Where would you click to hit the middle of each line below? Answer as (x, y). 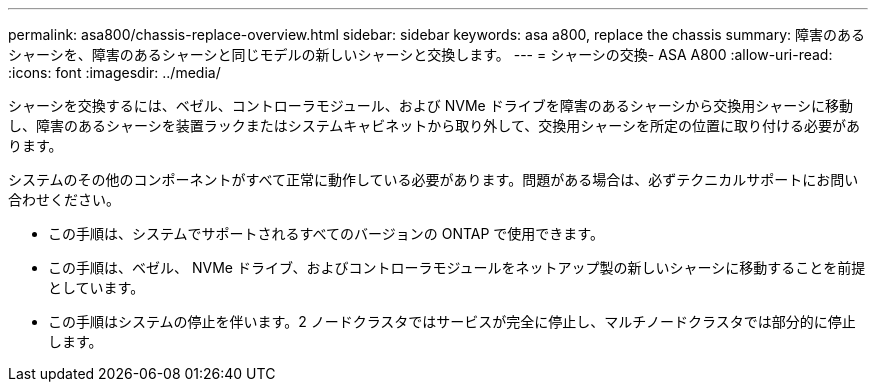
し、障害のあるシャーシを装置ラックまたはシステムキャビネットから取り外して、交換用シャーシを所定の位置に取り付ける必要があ (434, 125)
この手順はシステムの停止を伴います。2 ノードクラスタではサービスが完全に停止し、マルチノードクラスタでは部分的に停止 (452, 321)
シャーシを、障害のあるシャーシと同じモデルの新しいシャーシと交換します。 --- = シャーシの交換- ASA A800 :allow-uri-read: (420, 54)
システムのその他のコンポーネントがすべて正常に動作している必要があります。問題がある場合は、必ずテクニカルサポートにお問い (433, 179)
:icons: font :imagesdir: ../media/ (114, 72)
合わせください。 (64, 199)
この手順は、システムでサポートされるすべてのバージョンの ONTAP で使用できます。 (326, 233)
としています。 (96, 287)
